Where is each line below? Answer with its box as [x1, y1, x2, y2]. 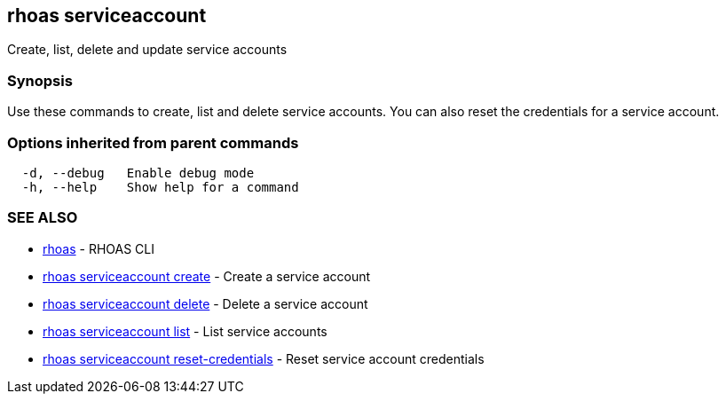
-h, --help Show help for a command [21, 179, 299, 194]
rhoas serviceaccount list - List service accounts [43, 323, 327, 339]
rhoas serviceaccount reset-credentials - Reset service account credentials [43, 350, 485, 366]
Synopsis [7, 71, 73, 90]
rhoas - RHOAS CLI [43, 240, 154, 256]
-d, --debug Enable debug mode [21, 165, 255, 180]
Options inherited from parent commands [7, 133, 299, 152]
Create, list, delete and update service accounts [7, 42, 288, 58]
